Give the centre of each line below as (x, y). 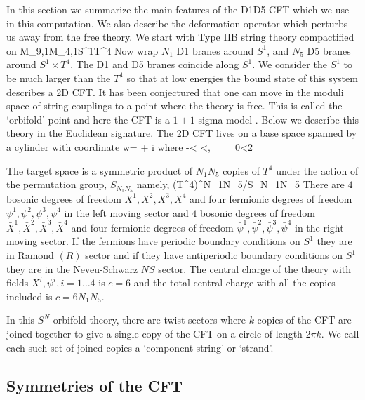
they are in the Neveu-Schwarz (72, 268)
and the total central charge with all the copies (234, 282)
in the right (319, 227)
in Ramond (30, 255)
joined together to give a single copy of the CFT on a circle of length (154, 334)
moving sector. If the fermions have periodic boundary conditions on (153, 241)
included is (29, 296)
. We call (340, 334)
